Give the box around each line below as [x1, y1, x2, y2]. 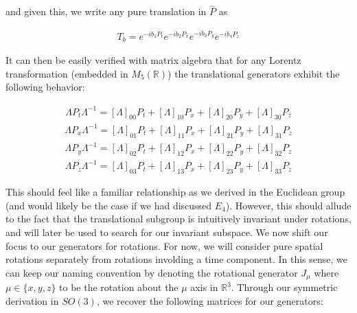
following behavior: [5, 80, 85, 94]
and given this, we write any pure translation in [5, 4, 207, 19]
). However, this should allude [225, 198, 352, 212]
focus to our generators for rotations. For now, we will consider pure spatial [5, 238, 323, 253]
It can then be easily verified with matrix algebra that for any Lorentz [5, 53, 301, 67]
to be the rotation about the [59, 280, 178, 294]
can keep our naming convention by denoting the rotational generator [5, 265, 298, 279]
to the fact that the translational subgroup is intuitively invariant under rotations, [5, 211, 352, 226]
